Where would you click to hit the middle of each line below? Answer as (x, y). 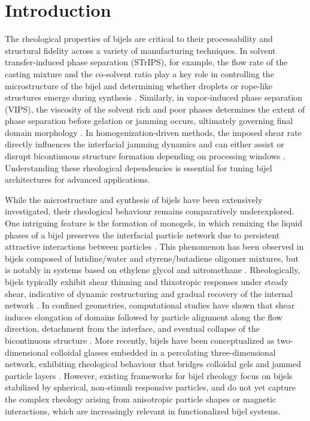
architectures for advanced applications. (77, 179)
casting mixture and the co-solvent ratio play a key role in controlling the (139, 73)
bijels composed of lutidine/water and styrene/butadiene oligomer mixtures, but (152, 258)
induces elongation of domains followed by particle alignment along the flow (144, 316)
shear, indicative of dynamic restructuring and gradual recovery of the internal (149, 293)
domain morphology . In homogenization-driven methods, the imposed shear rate (153, 132)
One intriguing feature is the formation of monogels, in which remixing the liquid (154, 223)
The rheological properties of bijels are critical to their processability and (139, 39)
